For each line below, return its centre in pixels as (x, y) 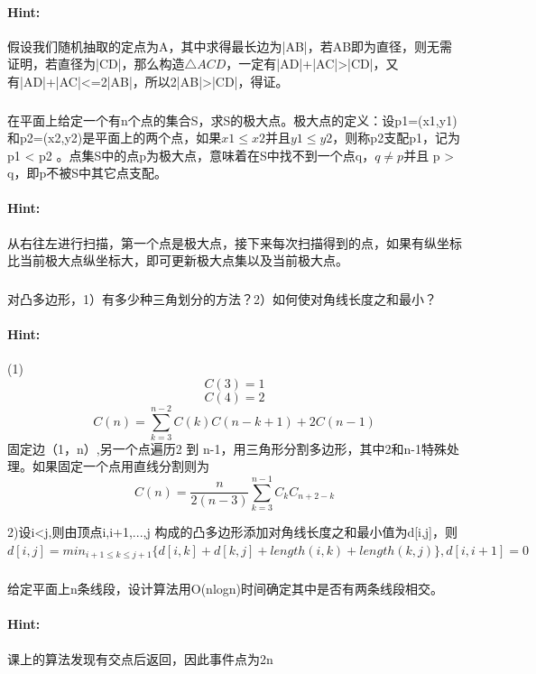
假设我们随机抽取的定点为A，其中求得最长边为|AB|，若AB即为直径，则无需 (230, 46)
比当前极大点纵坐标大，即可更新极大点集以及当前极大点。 (178, 260)
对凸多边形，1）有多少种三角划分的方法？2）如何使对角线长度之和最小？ (222, 298)
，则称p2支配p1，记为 (396, 138)
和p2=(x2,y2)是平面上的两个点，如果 (115, 138)
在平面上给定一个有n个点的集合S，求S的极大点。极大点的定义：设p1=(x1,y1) (232, 120)
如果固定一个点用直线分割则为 (120, 466)
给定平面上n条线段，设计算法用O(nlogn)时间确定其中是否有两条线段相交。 (226, 589)
